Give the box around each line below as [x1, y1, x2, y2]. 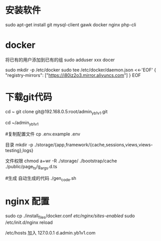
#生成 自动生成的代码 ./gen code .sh [5, 175, 77, 182]
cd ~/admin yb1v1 [5, 119, 39, 127]
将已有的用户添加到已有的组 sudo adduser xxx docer [5, 57, 115, 63]
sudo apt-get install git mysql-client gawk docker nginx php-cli [5, 21, 137, 28]
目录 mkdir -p [5, 142, 33, 148]
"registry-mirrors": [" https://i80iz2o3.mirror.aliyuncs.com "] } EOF [5, 72, 141, 78]
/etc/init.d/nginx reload [5, 219, 53, 225]
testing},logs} [5, 148, 34, 154]
